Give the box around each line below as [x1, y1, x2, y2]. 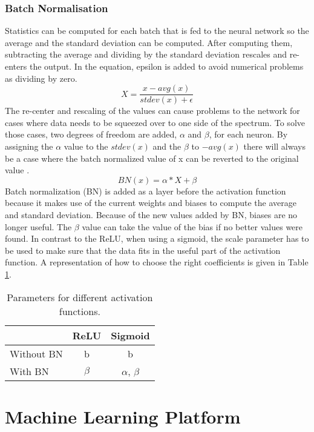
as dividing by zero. [5, 71, 77, 84]
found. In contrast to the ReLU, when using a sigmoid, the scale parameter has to [5, 232, 309, 245]
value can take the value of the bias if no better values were [82, 220, 303, 233]
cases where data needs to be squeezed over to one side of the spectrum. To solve [5, 116, 305, 128]
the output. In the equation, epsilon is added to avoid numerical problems [29, 60, 304, 72]
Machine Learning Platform [5, 404, 241, 428]
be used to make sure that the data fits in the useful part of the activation [5, 244, 281, 256]
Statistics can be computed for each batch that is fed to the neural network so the [5, 24, 309, 37]
